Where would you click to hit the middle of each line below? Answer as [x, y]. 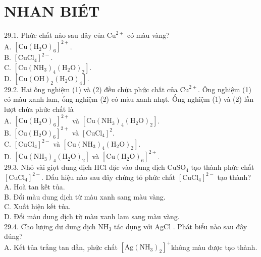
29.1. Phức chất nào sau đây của [54, 35]
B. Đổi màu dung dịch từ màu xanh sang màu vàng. [85, 196]
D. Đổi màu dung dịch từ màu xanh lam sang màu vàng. [92, 216]
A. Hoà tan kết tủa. [35, 187]
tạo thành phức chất [223, 167]
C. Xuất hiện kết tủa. [37, 206]
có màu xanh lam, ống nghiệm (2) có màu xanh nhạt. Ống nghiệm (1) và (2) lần [129, 99]
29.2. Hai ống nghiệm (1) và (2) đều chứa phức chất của [91, 89]
